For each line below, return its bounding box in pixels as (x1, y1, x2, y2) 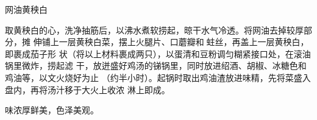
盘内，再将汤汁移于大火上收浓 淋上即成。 (5, 83, 170, 96)
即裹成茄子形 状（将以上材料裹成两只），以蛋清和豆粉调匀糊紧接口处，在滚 (5, 47, 302, 60)
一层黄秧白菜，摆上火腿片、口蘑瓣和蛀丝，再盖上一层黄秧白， (59, 35, 309, 48)
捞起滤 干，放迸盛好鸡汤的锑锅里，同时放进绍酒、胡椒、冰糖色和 (47, 59, 307, 72)
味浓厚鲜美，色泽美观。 (5, 104, 99, 116)
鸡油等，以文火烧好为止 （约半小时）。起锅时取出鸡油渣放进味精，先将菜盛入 (5, 71, 311, 83)
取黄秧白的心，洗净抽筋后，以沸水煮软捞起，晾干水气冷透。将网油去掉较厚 (5, 23, 304, 36)
